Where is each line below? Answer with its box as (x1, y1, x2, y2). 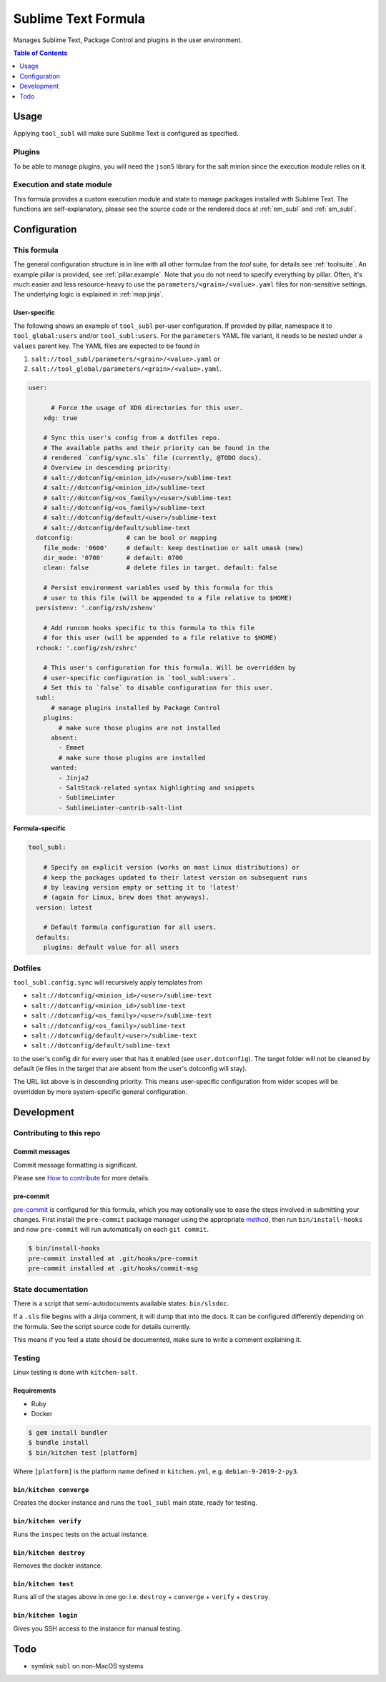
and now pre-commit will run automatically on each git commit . (13, 1225, 209, 1234)
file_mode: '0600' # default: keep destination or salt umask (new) (43, 544, 304, 552)
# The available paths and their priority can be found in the (43, 444, 270, 452)
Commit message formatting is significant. (13, 1160, 139, 1169)
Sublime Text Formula (13, 11, 146, 26)
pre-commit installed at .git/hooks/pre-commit (28, 1254, 198, 1263)
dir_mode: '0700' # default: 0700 (43, 554, 184, 562)
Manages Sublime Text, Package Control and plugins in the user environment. (13, 36, 242, 44)
